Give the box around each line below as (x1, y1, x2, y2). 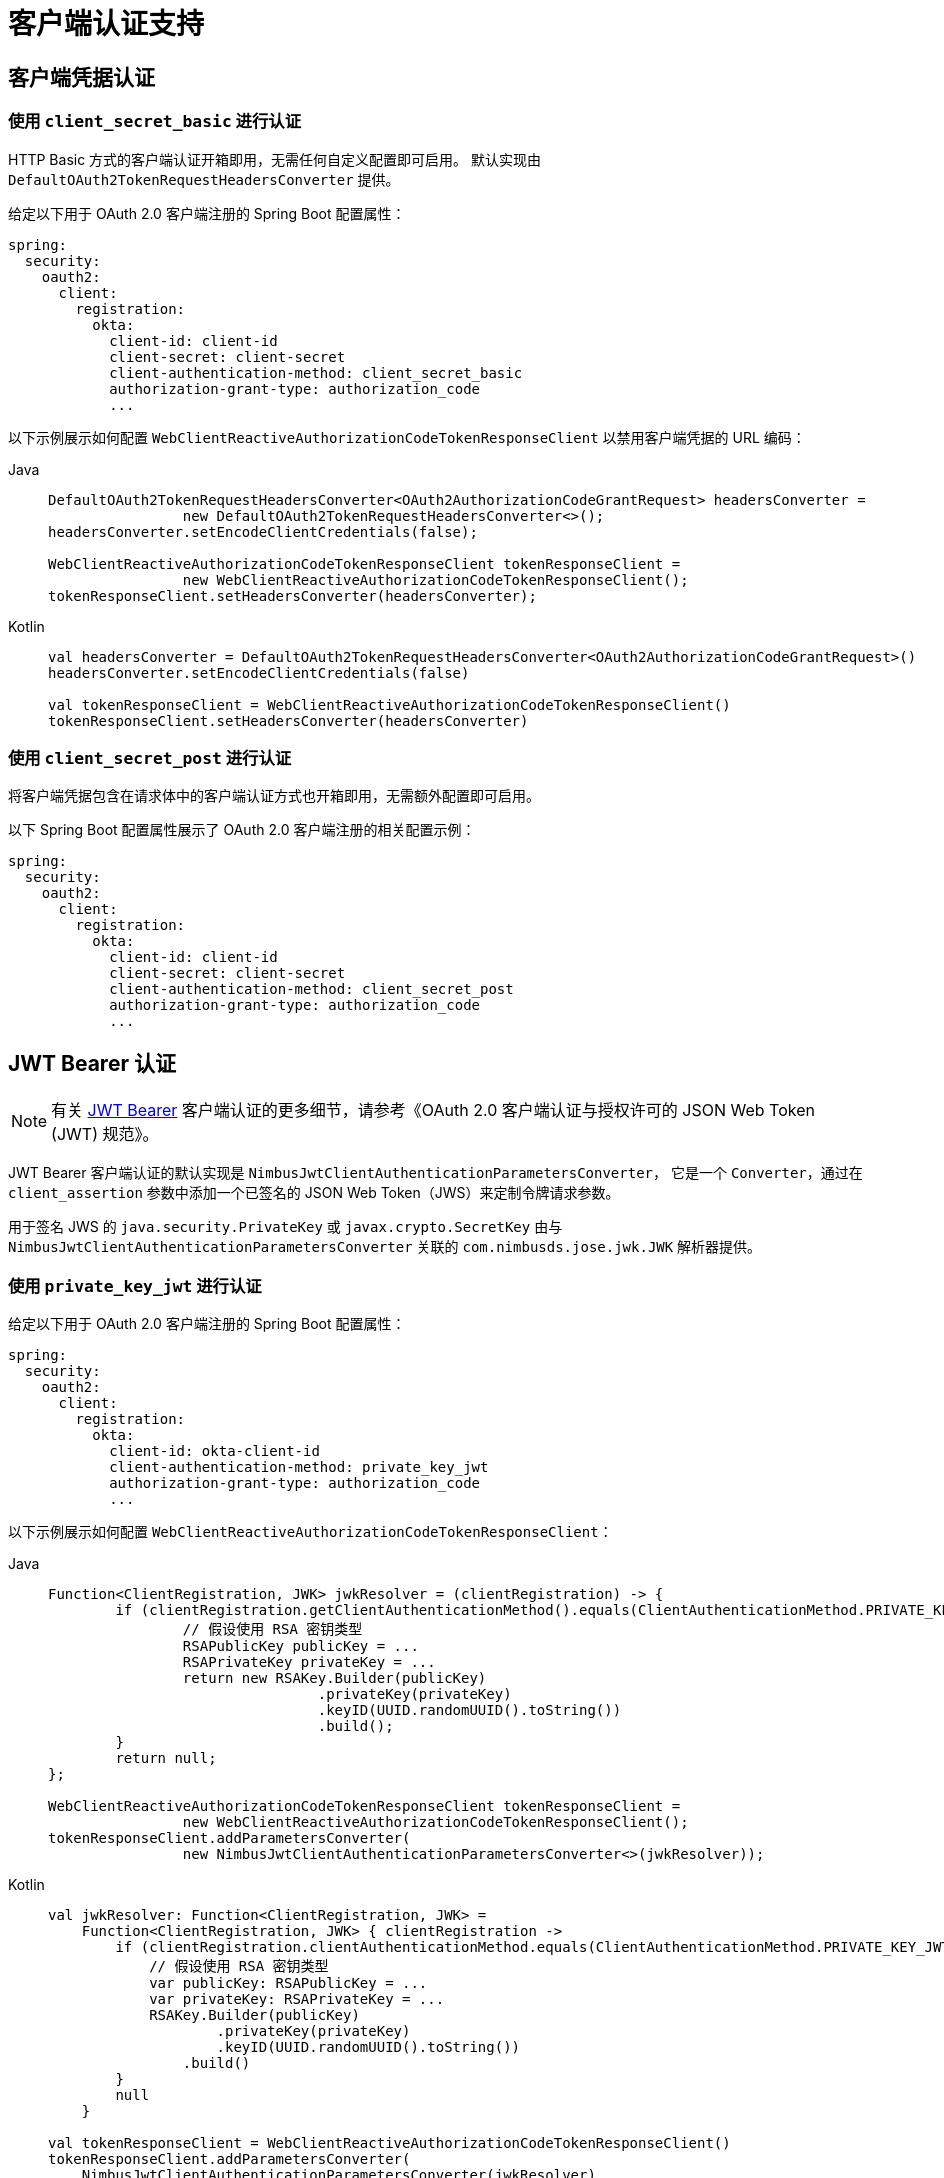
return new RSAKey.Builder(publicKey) (182, 1669, 487, 1686)
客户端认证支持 (8, 7, 205, 41)
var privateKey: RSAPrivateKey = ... (149, 1990, 445, 2007)
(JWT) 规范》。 (51, 1124, 159, 1145)
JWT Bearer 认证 (8, 1050, 176, 1076)
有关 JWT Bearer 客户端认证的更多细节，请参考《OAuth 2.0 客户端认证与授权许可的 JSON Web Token (51, 1100, 815, 1121)
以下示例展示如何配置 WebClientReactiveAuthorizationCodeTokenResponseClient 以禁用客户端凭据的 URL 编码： (8, 428, 806, 446)
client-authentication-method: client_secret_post (109, 981, 514, 998)
